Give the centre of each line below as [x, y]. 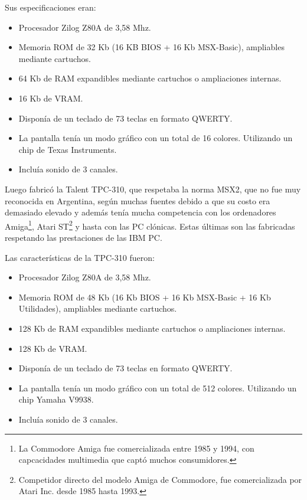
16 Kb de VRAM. [51, 98]
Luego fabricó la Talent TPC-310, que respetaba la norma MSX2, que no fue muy [153, 189]
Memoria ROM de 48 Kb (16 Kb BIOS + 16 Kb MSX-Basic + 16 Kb [145, 297]
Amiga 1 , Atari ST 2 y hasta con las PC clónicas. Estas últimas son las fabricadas [150, 225]
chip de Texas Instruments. [68, 149]
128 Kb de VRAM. [53, 348]
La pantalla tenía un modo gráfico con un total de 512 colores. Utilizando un [158, 388]
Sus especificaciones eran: [50, 7]
